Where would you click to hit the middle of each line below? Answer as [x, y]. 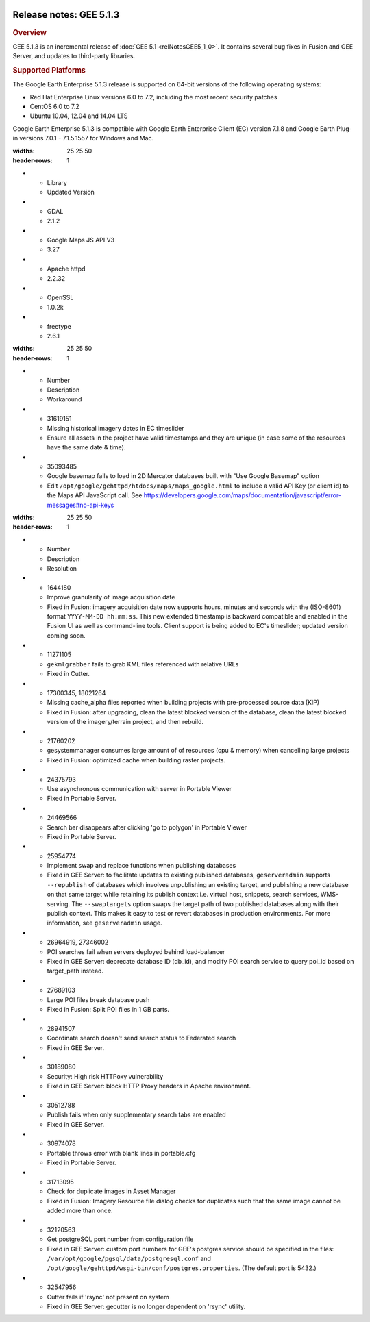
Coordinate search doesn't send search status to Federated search [141, 1038]
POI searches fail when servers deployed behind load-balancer [136, 951]
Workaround [64, 399]
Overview [30, 32]
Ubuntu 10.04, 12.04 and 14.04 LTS [79, 116]
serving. [59, 903]
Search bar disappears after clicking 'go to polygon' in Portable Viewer [147, 827]
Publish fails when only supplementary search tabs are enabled [136, 1115]
